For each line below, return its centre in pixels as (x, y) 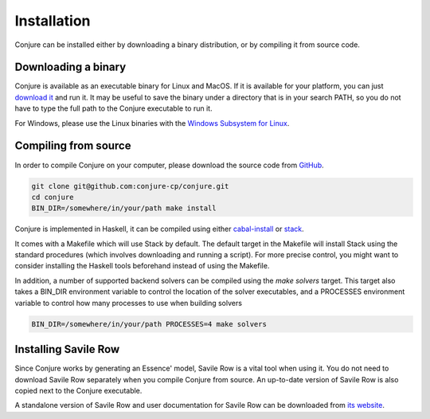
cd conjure (53, 197)
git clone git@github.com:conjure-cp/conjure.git (130, 186)
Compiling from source (73, 146)
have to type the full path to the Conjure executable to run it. (113, 108)
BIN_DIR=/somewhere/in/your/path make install (124, 208)
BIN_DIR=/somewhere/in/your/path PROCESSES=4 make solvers (149, 324)
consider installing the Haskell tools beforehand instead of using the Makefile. (142, 266)
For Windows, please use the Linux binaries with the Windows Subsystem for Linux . (152, 123)
